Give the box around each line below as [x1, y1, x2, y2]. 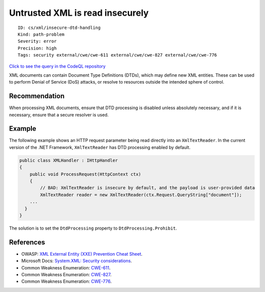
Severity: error [18, 38, 57, 44]
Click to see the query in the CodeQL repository [9, 63, 106, 69]
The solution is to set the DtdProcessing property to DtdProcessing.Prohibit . [9, 225, 177, 231]
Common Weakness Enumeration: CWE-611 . [21, 264, 110, 270]
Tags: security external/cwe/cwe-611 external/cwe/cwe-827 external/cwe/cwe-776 [18, 52, 217, 58]
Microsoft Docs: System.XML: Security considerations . [21, 258, 132, 264]
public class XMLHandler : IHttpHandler [19, 157, 118, 163]
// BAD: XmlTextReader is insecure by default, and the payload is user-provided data [40, 185, 255, 191]
